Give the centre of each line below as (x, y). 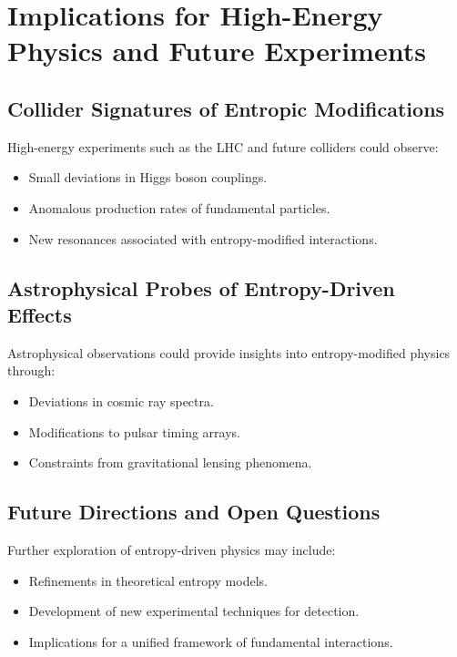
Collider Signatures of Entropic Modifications (226, 108)
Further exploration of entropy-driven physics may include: (172, 549)
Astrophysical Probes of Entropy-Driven (201, 287)
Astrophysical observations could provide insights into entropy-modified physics (229, 352)
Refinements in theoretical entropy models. (148, 580)
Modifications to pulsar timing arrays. (134, 431)
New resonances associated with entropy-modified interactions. (203, 238)
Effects (40, 314)
